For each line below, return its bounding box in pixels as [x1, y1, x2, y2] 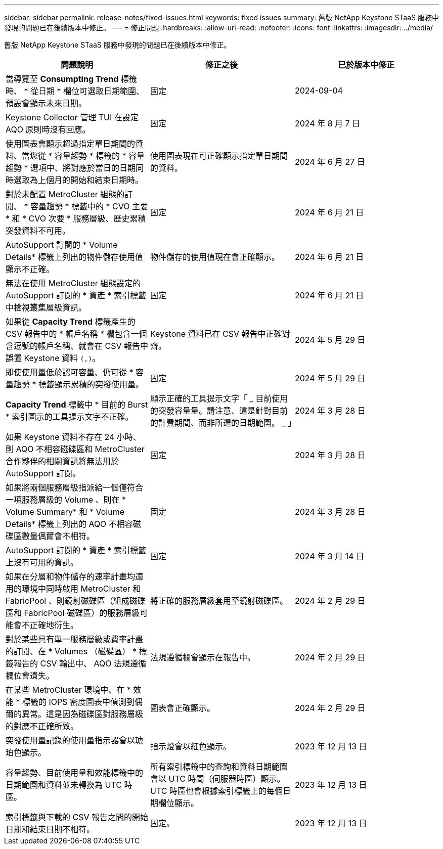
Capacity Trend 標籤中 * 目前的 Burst [6, 399, 148, 410]
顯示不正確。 [6, 264, 55, 274]
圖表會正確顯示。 [150, 703, 215, 713]
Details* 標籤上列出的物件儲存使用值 [6, 252, 143, 262]
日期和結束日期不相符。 [6, 824, 95, 834]
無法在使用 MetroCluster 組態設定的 [6, 278, 141, 288]
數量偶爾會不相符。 [22, 531, 95, 541]
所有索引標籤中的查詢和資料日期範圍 [150, 762, 288, 772]
